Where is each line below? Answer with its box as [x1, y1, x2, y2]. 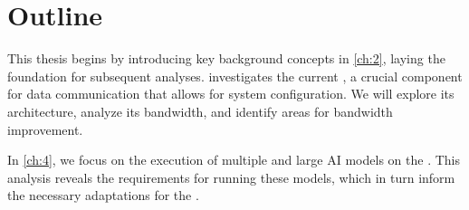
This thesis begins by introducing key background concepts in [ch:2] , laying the [7, 49, 445, 68]
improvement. [7, 119, 83, 138]
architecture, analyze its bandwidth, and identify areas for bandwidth [7, 101, 393, 120]
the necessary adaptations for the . [7, 186, 199, 205]
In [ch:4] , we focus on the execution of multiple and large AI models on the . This [7, 150, 460, 169]
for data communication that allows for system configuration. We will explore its [7, 84, 455, 103]
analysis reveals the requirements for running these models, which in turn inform [7, 167, 455, 186]
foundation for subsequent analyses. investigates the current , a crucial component [7, 66, 463, 85]
